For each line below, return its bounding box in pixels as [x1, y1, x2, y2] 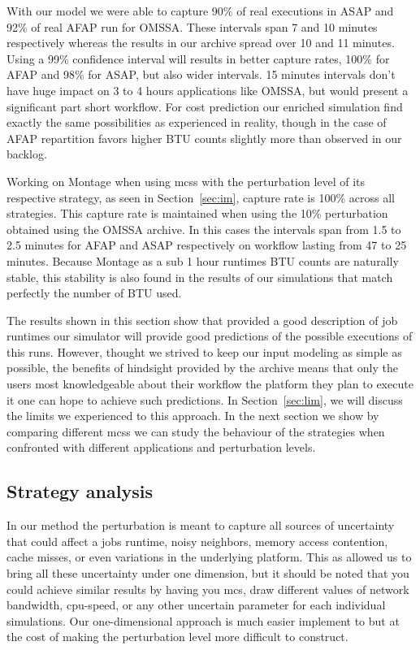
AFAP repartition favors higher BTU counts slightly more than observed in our [6, 129, 402, 146]
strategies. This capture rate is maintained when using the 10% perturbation [6, 205, 388, 222]
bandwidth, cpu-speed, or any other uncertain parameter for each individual [6, 596, 386, 613]
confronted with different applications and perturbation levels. [6, 439, 316, 456]
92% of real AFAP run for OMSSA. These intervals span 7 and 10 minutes [6, 18, 378, 35]
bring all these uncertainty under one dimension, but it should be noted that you [6, 565, 409, 582]
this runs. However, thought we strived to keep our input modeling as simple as [6, 343, 402, 360]
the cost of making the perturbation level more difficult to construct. [6, 628, 349, 645]
